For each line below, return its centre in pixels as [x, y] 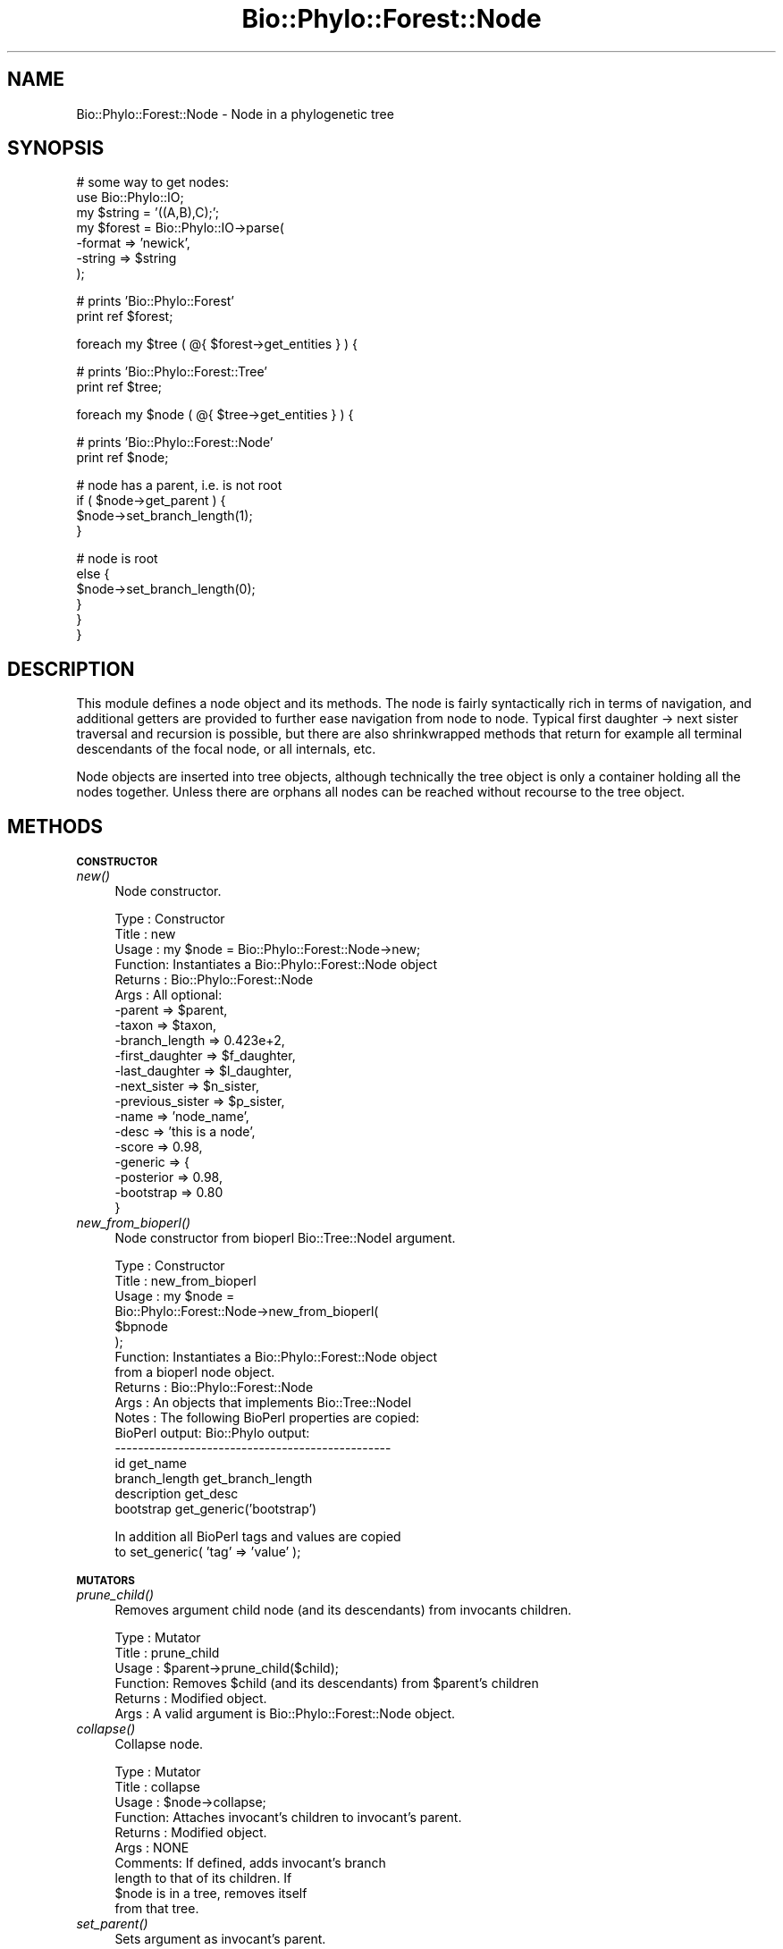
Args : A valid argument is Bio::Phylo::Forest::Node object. [285, 1714]
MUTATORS [105, 1581]
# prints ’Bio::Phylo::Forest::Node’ [175, 443]
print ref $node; [122, 458]
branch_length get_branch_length [214, 1479]
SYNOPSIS [56, 148]
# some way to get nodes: [153, 182]
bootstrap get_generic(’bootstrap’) [216, 1509]
